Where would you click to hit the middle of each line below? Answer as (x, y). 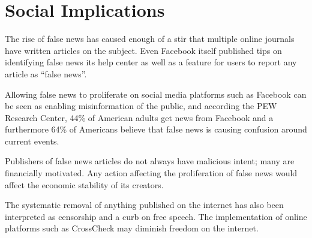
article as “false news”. (46, 73)
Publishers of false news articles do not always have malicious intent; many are (150, 161)
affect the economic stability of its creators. (84, 184)
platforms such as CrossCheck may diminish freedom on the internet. (132, 228)
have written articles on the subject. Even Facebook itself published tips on (143, 50)
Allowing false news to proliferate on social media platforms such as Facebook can (156, 94)
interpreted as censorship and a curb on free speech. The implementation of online (156, 216)
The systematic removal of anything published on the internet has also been (144, 205)
